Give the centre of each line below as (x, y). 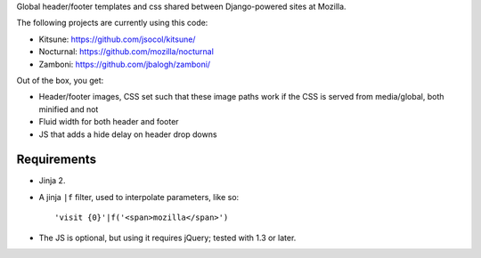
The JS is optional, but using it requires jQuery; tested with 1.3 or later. (167, 238)
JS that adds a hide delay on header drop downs (128, 134)
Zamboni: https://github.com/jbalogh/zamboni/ (125, 64)
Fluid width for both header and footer (109, 122)
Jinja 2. (52, 181)
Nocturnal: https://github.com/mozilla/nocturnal (126, 52)
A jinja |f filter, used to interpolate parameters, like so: (139, 197)
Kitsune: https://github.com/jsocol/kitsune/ (117, 39)
